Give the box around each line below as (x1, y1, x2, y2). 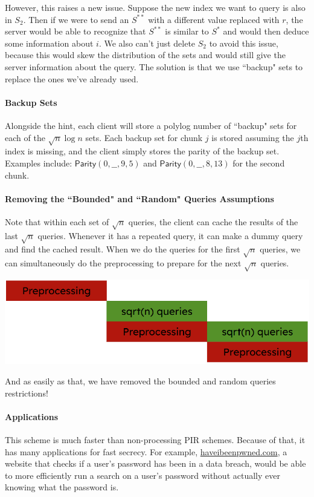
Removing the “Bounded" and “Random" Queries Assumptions (5, 192, 274, 205)
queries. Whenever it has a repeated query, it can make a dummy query (37, 229, 303, 242)
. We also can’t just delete (98, 36, 196, 49)
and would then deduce (223, 25, 309, 38)
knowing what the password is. (5, 481, 119, 493)
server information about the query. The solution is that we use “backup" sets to (5, 60, 303, 73)
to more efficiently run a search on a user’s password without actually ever (5, 469, 280, 481)
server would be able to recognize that (5, 25, 146, 38)
